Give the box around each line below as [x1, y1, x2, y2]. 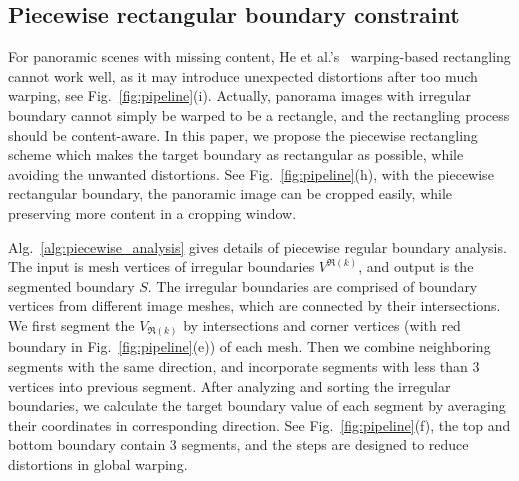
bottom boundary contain [8, 434, 166, 455]
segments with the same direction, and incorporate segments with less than [8, 356, 468, 377]
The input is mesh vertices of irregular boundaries [8, 256, 315, 277]
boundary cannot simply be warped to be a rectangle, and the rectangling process [8, 104, 510, 125]
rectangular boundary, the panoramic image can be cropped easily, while [8, 183, 453, 204]
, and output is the [358, 256, 474, 277]
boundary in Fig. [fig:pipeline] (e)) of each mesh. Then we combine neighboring [8, 336, 491, 357]
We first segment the [8, 314, 135, 335]
